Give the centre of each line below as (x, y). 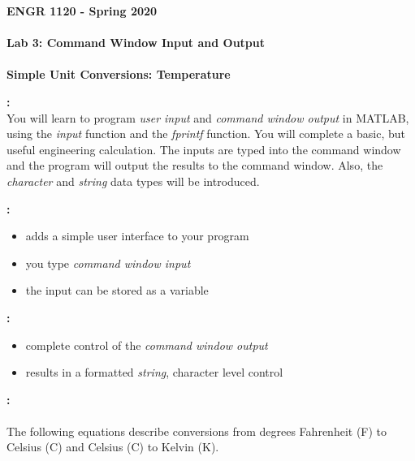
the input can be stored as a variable (117, 290)
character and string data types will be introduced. (133, 181)
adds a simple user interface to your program (137, 236)
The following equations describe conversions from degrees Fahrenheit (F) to (197, 431)
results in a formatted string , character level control (154, 372)
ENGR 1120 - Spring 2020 (82, 11)
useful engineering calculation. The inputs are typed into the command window (204, 149)
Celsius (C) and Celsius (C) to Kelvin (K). (113, 447)
